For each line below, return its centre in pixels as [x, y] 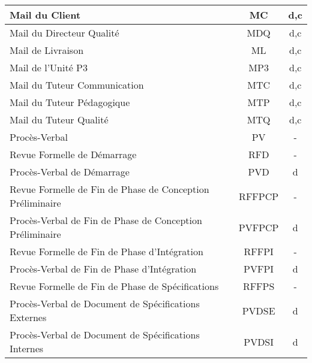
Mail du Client [45, 15]
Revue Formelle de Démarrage [73, 154]
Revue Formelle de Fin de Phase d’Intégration [106, 251]
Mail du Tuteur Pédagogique [70, 102]
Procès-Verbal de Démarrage [70, 172]
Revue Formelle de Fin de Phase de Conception [109, 189]
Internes [27, 348]
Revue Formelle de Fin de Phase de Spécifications [114, 286]
